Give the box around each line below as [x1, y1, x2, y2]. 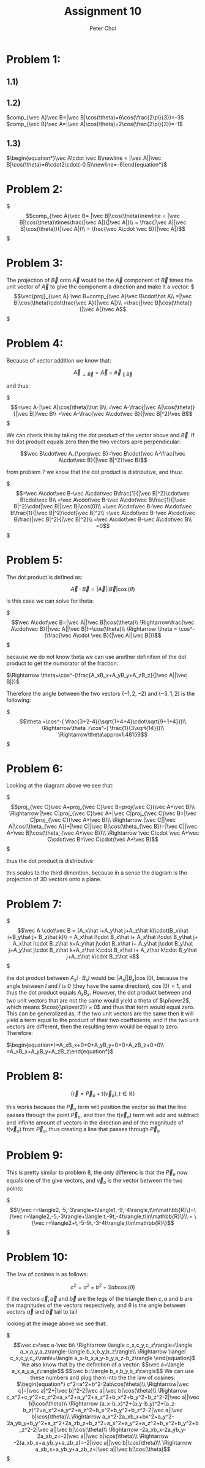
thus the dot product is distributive [6, 857, 94, 865]
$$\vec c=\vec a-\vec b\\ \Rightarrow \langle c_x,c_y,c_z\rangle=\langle [13, 1341, 193, 1349]
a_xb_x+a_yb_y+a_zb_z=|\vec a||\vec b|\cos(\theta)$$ [35, 1445, 171, 1453]
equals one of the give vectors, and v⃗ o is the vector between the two [6, 1176, 183, 1186]
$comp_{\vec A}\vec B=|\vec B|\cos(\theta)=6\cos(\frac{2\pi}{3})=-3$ [6, 114, 185, 121]
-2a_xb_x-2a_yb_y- [140, 1426, 187, 1434]
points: [6, 1184, 24, 1192]
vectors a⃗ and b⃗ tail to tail [6, 1308, 78, 1316]
